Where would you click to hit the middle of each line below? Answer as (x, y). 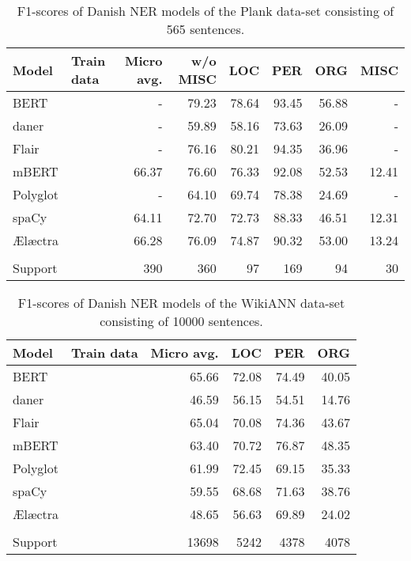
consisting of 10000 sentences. (181, 321)
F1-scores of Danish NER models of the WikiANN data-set (181, 303)
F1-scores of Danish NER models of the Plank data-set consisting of (205, 11)
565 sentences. (205, 29)
